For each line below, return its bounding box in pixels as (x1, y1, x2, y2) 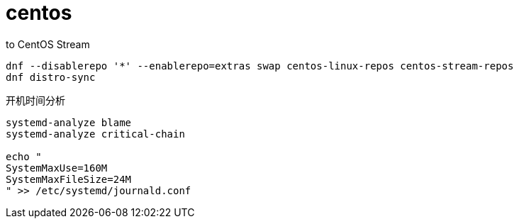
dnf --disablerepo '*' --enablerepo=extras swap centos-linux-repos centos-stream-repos (6, 60, 514, 72)
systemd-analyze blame (6, 116, 132, 128)
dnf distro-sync (6, 71, 96, 83)
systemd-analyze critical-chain (6, 128, 185, 140)
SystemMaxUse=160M (6, 162, 108, 174)
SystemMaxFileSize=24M (6, 173, 132, 185)
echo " (6, 150, 42, 162)
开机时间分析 (6, 94, 65, 106)
